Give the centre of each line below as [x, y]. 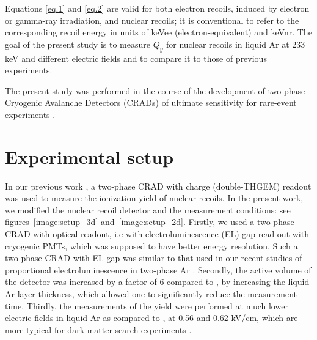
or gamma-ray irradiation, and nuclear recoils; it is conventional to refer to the [152, 20]
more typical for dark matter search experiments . [98, 329]
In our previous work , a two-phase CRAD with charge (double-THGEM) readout [158, 186]
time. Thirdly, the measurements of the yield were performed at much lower [147, 305]
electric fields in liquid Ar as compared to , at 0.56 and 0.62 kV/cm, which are [151, 318]
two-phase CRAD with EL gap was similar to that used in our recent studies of [154, 258]
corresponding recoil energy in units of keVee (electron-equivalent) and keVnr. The [158, 32]
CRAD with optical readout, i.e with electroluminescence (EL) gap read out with [157, 234]
